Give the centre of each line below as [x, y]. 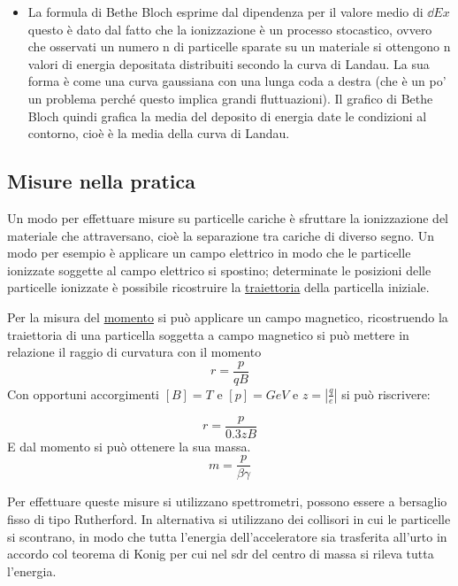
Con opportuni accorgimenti [83, 393]
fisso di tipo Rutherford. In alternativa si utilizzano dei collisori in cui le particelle [229, 519]
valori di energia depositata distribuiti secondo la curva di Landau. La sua [229, 63]
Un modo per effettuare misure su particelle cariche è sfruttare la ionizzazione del [228, 217]
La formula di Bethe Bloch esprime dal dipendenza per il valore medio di [225, 12]
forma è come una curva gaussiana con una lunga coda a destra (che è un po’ [237, 81]
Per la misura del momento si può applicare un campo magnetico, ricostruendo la [228, 316]
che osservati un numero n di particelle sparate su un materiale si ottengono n [239, 46]
